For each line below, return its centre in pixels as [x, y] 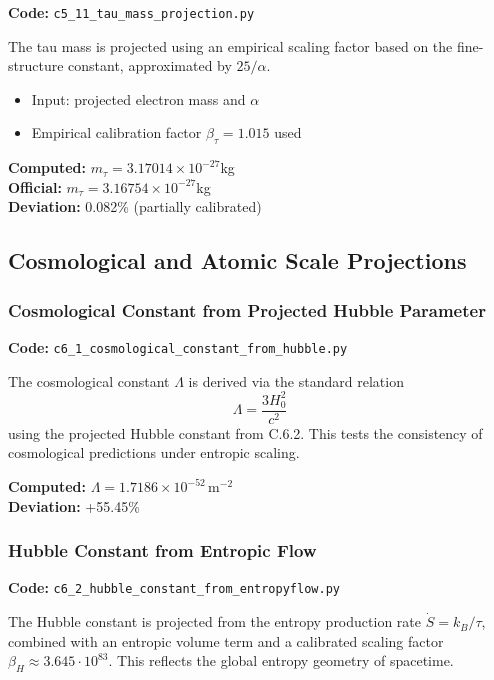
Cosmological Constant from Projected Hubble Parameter [247, 309]
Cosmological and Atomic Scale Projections [237, 260]
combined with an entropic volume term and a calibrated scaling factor [226, 640]
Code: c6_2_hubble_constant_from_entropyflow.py [174, 587]
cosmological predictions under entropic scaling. [154, 452]
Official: [35, 186]
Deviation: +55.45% [74, 505]
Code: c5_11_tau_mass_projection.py [131, 12]
